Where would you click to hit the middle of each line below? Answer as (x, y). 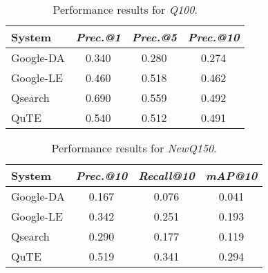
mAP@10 (231, 175)
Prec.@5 (154, 37)
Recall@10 (166, 175)
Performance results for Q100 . (125, 9)
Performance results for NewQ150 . (134, 148)
